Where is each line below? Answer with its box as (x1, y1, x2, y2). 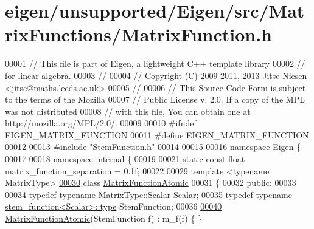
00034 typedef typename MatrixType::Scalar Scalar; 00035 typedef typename (5, 188, 292, 200)
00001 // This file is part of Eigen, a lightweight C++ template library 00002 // (5, 57, 305, 70)
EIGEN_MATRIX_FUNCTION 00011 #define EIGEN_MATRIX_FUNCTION (5, 128, 309, 141)
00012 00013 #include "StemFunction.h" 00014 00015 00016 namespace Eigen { (5, 140, 301, 153)
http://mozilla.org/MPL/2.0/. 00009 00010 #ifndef (5, 117, 197, 129)
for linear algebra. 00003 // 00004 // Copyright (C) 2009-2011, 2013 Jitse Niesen (5, 69, 307, 81)
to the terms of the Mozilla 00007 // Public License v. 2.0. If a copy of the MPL (5, 93, 305, 106)
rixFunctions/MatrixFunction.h (5, 22, 273, 47)
